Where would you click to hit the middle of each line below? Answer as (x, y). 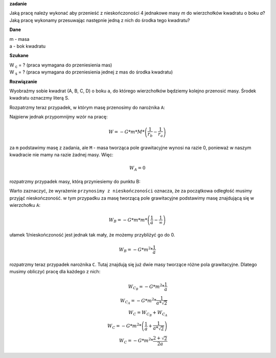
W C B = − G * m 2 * (146, 287)
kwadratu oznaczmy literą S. (39, 98)
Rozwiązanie (24, 81)
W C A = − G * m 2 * (139, 301)
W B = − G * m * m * (128, 221)
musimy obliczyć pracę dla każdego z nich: (55, 272)
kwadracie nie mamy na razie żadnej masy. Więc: (61, 155)
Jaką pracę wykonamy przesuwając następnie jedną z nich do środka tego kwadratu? (100, 20)
